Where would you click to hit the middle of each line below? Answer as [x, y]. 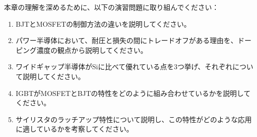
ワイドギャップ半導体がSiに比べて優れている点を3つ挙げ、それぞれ [124, 67]
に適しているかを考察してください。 [74, 129]
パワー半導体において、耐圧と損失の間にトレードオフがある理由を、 [127, 40]
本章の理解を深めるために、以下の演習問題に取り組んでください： [111, 7]
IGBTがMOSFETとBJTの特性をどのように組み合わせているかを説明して [133, 93]
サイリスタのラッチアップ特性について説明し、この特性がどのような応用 [134, 119]
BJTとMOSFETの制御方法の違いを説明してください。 [103, 23]
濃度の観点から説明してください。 [92, 50]
